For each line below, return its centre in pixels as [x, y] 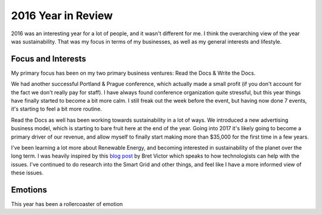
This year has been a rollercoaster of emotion [67, 204]
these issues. [27, 173]
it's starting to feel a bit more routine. [57, 109]
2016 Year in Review [62, 16]
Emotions [29, 190]
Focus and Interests [49, 59]
